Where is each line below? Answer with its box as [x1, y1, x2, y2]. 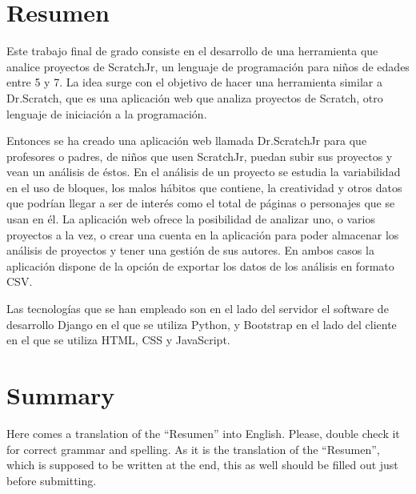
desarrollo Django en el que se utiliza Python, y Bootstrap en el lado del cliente [6, 315, 397, 332]
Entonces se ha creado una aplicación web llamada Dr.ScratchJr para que [6, 132, 367, 149]
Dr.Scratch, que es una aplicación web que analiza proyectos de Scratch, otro [6, 89, 383, 106]
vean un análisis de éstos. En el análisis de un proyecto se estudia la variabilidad [6, 163, 401, 180]
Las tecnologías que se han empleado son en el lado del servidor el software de [6, 300, 389, 317]
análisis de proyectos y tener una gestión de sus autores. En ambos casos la [6, 242, 374, 259]
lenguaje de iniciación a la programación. [6, 105, 207, 122]
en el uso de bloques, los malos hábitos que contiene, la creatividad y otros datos [6, 179, 402, 195]
